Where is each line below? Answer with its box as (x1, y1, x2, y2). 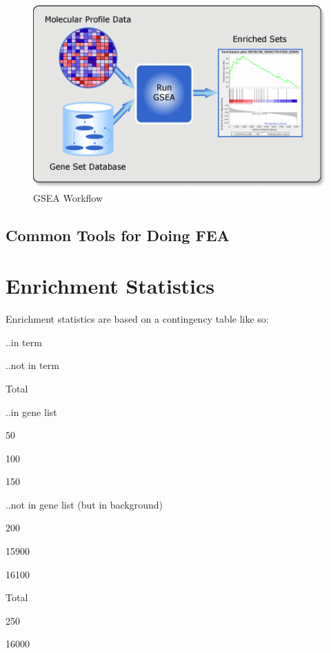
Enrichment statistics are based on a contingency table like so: (6, 312, 269, 326)
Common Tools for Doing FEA (6, 224, 230, 245)
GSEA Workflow (33, 190, 103, 205)
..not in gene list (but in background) (6, 497, 163, 511)
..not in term (6, 358, 59, 372)
